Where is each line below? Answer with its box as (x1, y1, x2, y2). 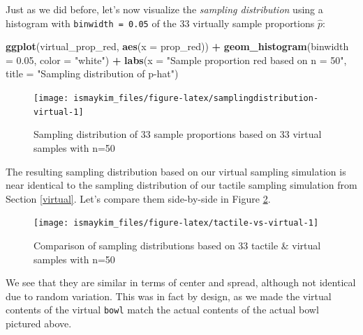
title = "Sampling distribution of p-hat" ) (6, 66, 179, 81)
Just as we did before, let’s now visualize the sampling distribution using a (6, 2, 323, 16)
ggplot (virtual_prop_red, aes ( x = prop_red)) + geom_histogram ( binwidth (6, 39, 349, 54)
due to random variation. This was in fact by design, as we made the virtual (6, 288, 332, 303)
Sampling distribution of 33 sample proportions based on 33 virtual (34, 127, 322, 141)
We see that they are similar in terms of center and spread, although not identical (6, 275, 356, 290)
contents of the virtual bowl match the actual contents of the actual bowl (6, 302, 319, 317)
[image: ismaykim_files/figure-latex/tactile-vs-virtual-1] (34, 218, 319, 228)
